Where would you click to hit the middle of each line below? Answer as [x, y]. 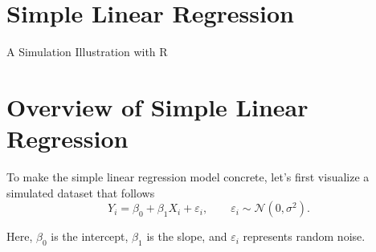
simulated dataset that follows [81, 192]
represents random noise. [304, 236]
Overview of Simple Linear [157, 106]
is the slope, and [187, 236]
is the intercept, [90, 236]
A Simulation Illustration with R [87, 52]
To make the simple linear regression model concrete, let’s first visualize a [188, 177]
